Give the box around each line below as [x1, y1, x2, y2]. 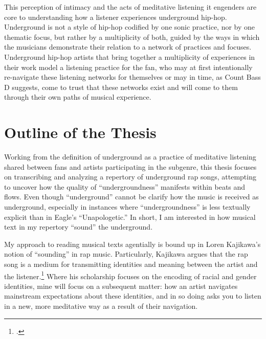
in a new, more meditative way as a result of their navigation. [4, 301, 198, 311]
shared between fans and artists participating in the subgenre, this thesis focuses [4, 161, 257, 172]
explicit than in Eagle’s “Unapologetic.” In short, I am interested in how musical [4, 211, 256, 222]
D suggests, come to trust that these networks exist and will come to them [4, 81, 238, 92]
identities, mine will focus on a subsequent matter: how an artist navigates [4, 280, 238, 291]
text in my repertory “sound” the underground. [4, 221, 153, 232]
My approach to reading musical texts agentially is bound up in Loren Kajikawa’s [4, 238, 261, 249]
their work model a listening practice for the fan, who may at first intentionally [4, 61, 253, 72]
